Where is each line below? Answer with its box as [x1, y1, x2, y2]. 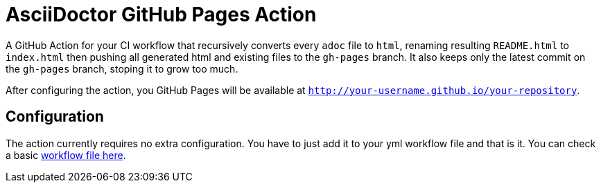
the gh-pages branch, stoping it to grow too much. [6, 62, 238, 75]
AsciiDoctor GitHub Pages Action [6, 3, 317, 26]
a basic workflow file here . [6, 149, 126, 161]
